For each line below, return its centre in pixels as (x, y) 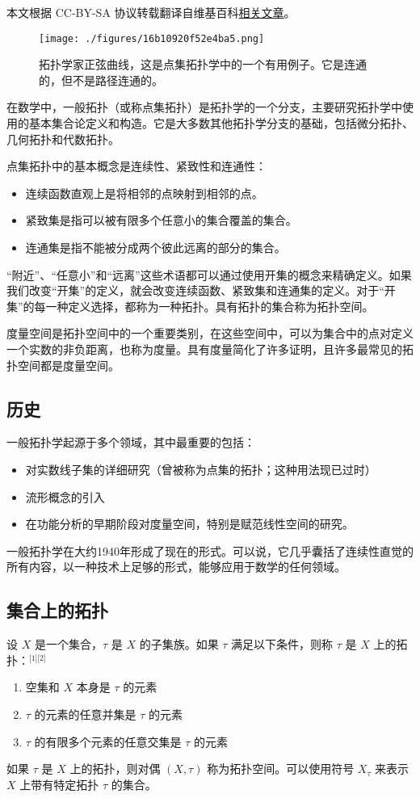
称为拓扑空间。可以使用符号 (281, 769)
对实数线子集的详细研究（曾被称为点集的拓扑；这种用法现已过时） (201, 469)
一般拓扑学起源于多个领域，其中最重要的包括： (131, 442)
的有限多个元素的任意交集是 (108, 741)
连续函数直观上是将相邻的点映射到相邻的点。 (144, 193)
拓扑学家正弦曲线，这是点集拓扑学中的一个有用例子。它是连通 (203, 64)
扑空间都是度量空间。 (63, 365)
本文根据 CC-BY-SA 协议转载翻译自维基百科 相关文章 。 (151, 12)
